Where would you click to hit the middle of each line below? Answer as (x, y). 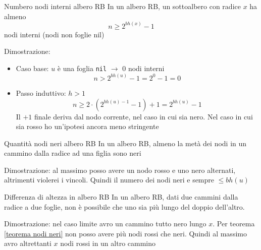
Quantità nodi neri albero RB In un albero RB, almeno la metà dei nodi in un (125, 143)
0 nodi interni (143, 68)
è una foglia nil (82, 68)
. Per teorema (234, 224)
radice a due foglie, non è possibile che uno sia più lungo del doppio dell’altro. (124, 206)
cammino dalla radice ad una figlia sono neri (73, 153)
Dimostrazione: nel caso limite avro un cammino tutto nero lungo (105, 224)
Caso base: (32, 68)
